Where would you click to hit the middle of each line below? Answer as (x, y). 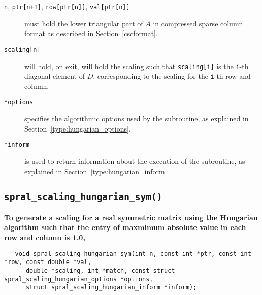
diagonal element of (55, 76)
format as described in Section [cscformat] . (91, 33)
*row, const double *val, (48, 262)
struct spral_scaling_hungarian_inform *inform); (111, 288)
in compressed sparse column (198, 23)
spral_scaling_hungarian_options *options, (79, 279)
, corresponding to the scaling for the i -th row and (172, 76)
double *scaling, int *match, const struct (100, 270)
